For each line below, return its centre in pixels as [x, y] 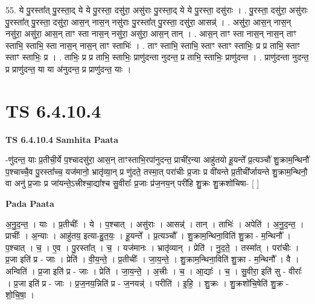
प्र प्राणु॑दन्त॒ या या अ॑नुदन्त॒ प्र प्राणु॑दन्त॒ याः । [68, 68]
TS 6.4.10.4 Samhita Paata [62, 139]
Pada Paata [30, 204]
